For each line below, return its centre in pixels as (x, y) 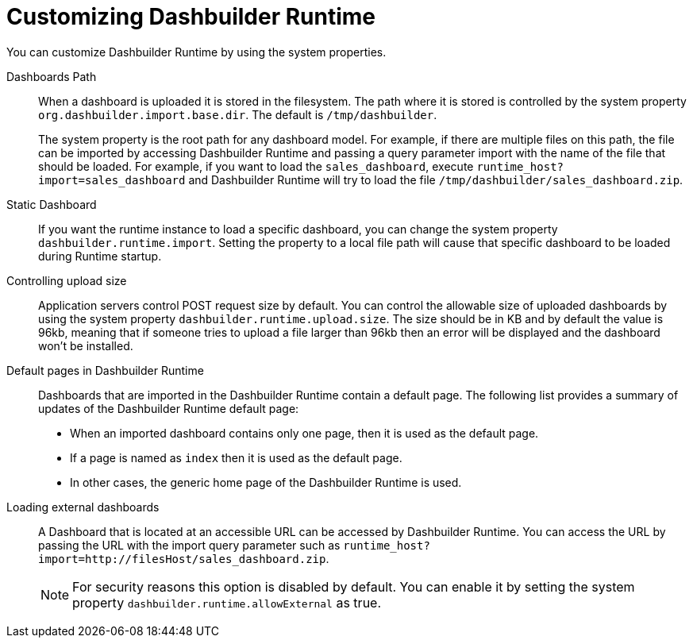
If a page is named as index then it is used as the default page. (236, 457)
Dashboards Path (52, 76)
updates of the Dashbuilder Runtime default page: (169, 408)
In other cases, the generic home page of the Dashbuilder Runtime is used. (266, 482)
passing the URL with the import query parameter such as (189, 545)
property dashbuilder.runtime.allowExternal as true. (227, 602)
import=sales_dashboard (112, 180)
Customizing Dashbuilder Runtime (191, 17)
